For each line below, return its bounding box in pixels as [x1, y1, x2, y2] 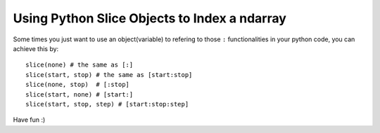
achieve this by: [13, 44, 59, 52]
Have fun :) [13, 115, 46, 124]
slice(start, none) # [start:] [25, 90, 134, 98]
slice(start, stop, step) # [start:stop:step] [25, 100, 189, 108]
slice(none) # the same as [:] [25, 61, 134, 69]
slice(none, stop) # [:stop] [25, 80, 130, 89]
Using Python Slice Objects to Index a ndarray [13, 10, 286, 26]
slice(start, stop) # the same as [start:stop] [25, 71, 193, 78]
